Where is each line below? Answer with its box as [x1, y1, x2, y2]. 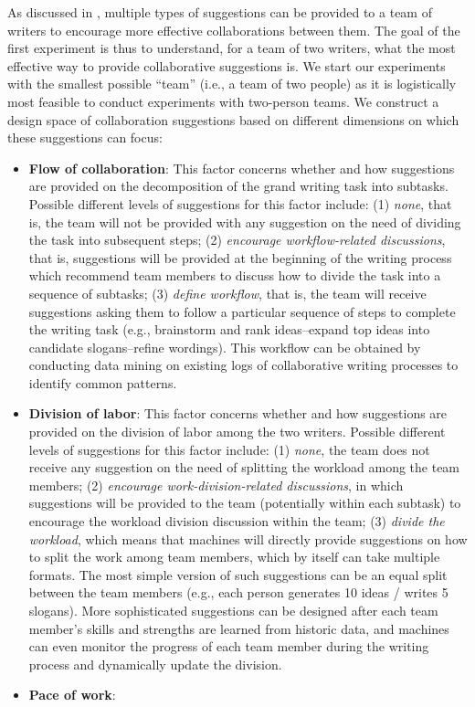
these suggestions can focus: [7, 128, 163, 147]
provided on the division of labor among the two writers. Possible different [28, 422, 446, 441]
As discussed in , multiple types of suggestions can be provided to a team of [7, 3, 432, 21]
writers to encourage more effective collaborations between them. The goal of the [7, 20, 460, 39]
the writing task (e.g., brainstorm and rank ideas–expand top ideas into [28, 320, 430, 339]
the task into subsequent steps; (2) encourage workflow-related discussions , [28, 230, 446, 249]
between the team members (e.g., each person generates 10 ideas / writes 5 [28, 583, 449, 602]
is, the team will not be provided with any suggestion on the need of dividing [28, 212, 461, 231]
